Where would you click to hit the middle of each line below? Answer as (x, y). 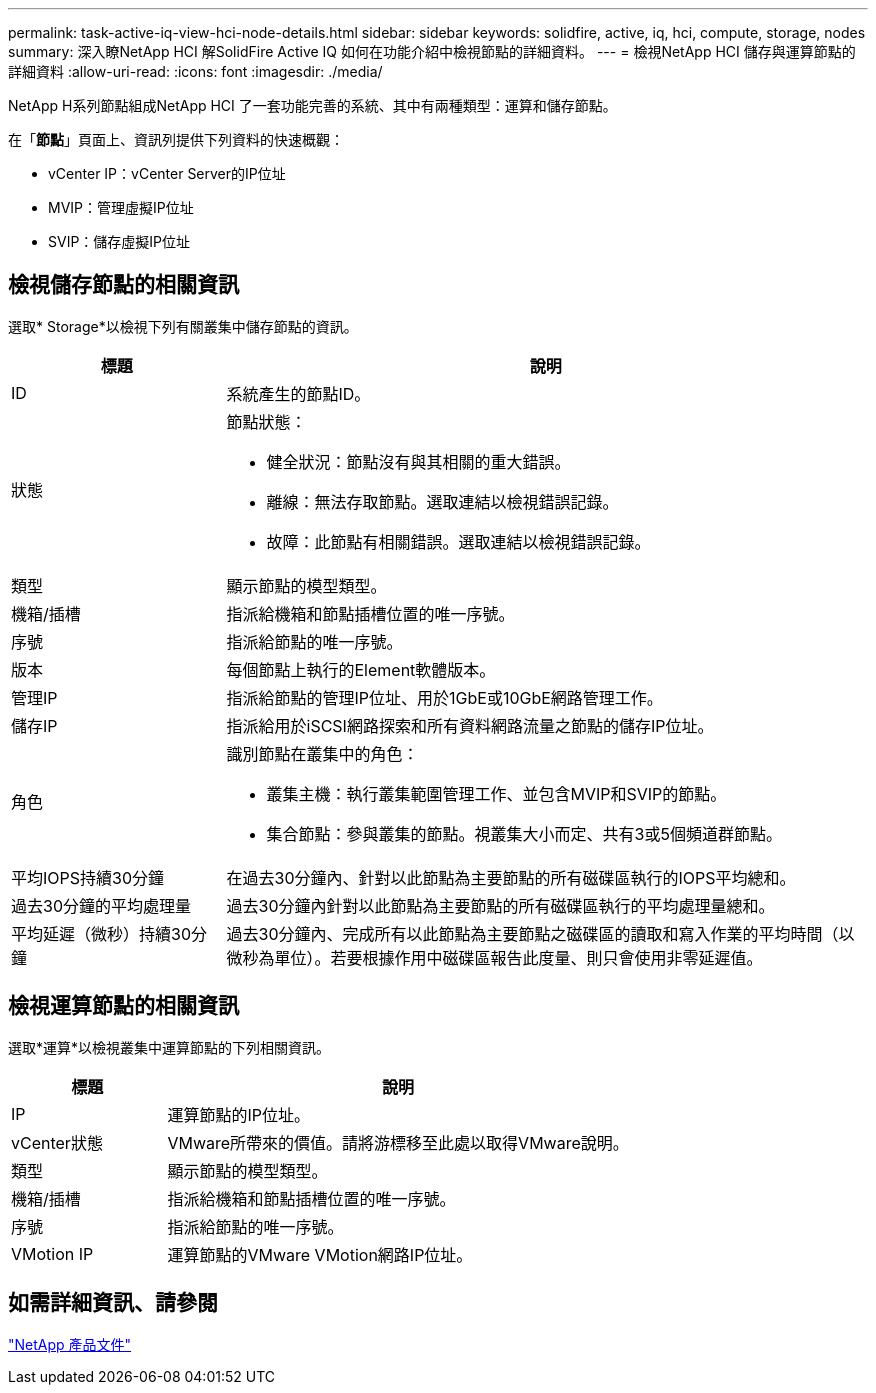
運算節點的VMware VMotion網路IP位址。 (320, 1254)
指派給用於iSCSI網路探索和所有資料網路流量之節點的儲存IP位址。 (470, 725)
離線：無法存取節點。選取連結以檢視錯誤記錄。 (442, 501)
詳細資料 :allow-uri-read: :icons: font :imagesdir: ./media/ (195, 71)
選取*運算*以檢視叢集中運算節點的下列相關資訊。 (169, 1047)
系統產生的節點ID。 (298, 393)
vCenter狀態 (57, 1142)
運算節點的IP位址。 (238, 1114)
